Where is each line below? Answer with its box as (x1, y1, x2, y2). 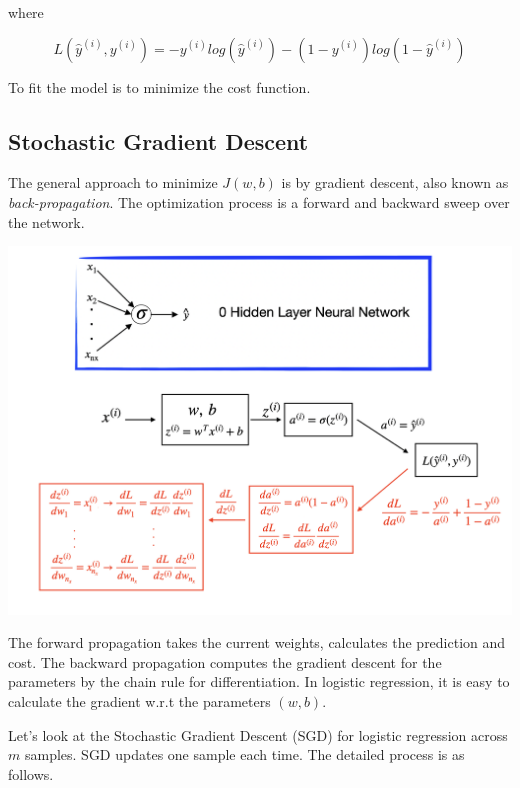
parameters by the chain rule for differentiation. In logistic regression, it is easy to (8, 671, 510, 692)
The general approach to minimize (8, 172, 218, 193)
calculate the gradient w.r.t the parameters (8, 691, 271, 712)
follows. (8, 763, 54, 784)
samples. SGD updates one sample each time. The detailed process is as (24, 744, 465, 765)
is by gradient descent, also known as (281, 172, 509, 193)
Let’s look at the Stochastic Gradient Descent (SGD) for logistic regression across (8, 724, 508, 745)
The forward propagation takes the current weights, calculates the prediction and (8, 632, 506, 653)
